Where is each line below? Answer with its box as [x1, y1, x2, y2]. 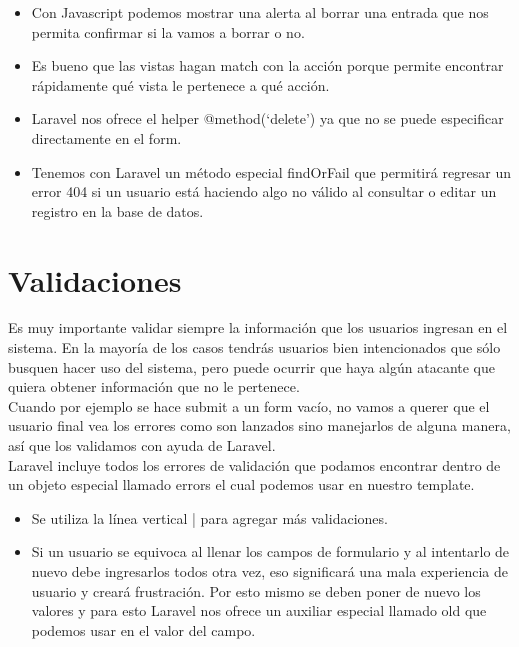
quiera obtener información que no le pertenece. [8, 376, 300, 397]
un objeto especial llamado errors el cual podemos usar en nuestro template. [8, 474, 475, 495]
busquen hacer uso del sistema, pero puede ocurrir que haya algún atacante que [8, 356, 496, 377]
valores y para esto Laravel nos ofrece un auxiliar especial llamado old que [31, 600, 487, 621]
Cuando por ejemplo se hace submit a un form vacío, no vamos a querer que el [8, 395, 490, 416]
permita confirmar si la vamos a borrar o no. [31, 21, 305, 42]
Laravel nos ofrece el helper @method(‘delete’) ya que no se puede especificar [31, 108, 504, 129]
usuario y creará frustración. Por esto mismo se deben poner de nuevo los [31, 580, 481, 601]
